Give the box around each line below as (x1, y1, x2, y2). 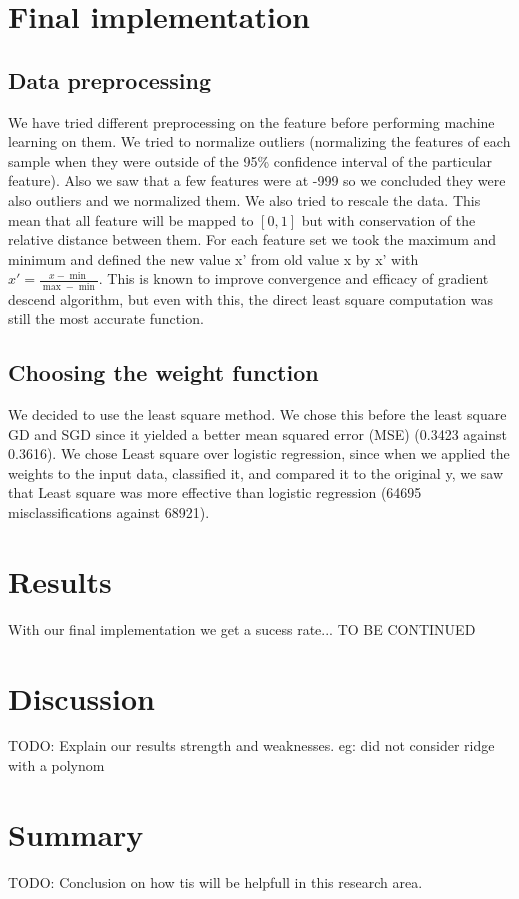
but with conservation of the (301, 209, 476, 230)
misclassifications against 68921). (8, 502, 210, 522)
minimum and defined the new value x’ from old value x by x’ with (8, 248, 419, 269)
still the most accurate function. (8, 308, 204, 329)
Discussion (8, 677, 155, 718)
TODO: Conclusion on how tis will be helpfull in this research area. (8, 871, 423, 892)
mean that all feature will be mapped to (8, 209, 254, 230)
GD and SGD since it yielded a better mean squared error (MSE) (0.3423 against (8, 423, 507, 444)
